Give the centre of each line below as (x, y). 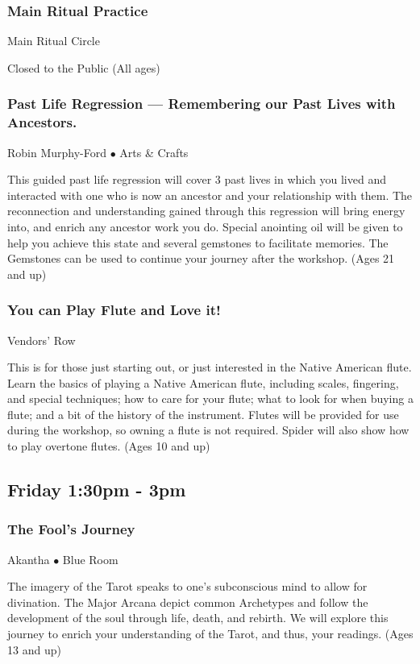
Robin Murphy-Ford (57, 152)
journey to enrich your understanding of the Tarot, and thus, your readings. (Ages (210, 634)
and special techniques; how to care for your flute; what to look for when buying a (210, 398)
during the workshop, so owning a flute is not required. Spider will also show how (208, 430)
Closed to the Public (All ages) (84, 67)
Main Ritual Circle (54, 41)
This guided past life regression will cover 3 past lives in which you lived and (197, 179)
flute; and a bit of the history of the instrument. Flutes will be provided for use (203, 414)
